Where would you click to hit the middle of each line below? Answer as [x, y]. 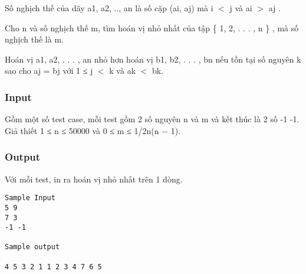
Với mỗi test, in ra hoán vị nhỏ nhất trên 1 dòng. [94, 179]
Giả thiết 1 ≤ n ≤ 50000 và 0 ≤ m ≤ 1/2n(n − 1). [93, 130]
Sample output [32, 247]
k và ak [123, 71]
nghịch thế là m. [34, 39]
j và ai [241, 8]
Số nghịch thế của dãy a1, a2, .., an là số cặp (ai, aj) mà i [109, 8]
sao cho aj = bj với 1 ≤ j [49, 71]
